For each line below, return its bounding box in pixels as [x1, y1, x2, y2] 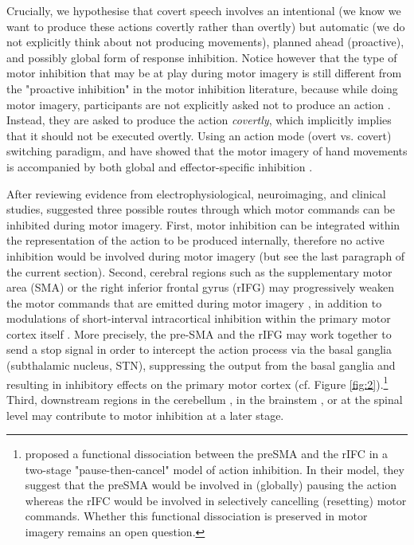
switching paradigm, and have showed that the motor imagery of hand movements [6, 143, 408, 159]
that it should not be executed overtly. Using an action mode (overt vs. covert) [6, 127, 392, 143]
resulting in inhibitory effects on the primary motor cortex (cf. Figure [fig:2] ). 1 [6, 373, 389, 392]
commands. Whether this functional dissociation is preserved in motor [25, 508, 368, 524]
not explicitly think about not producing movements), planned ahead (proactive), [6, 33, 404, 50]
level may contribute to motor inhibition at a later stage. [6, 406, 284, 423]
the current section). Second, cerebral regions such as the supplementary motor [6, 263, 393, 280]
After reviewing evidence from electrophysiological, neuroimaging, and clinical [6, 185, 386, 202]
